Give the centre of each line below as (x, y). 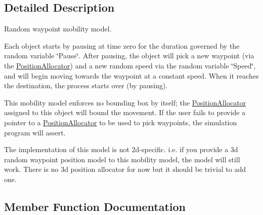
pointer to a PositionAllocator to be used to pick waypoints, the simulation (121, 122)
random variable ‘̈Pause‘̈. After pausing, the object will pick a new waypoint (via (129, 56)
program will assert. (35, 132)
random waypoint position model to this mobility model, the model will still (122, 159)
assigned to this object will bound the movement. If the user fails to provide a (125, 112)
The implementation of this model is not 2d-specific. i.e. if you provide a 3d (121, 149)
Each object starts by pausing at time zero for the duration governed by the (122, 45)
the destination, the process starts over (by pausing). (86, 85)
